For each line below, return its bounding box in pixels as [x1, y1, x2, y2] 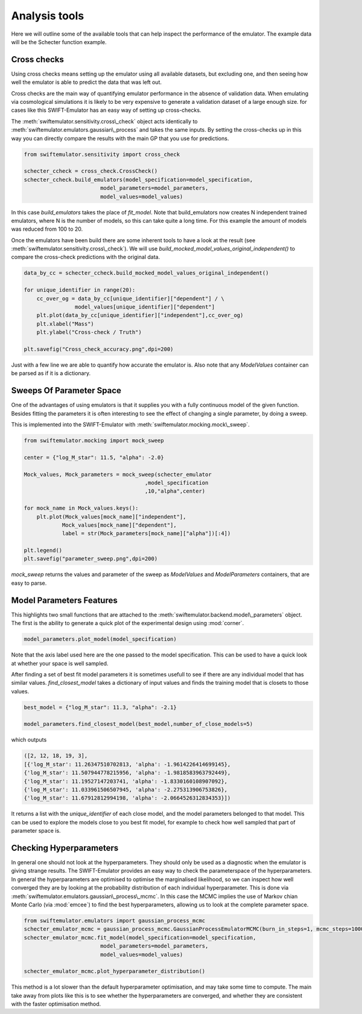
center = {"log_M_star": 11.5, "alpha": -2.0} [24, 454, 164, 461]
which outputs [11, 736, 47, 743]
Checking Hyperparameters [11, 842, 119, 853]
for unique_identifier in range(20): [24, 287, 136, 294]
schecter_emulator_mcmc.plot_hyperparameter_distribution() [24, 968, 206, 975]
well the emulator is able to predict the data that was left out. [11, 79, 162, 86]
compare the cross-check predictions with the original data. [11, 254, 160, 261]
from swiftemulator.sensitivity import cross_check [24, 151, 180, 158]
